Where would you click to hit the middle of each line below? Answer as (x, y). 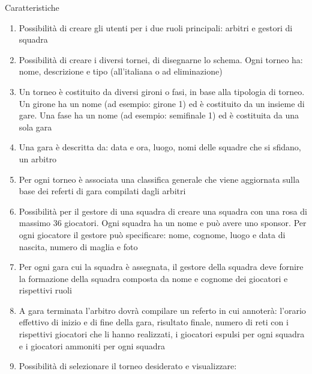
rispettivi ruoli (45, 290)
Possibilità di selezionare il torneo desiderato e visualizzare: (128, 366)
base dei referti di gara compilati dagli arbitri (102, 191)
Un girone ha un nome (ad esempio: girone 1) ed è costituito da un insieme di (162, 103)
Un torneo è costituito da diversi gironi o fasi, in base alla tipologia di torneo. (162, 91)
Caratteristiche (32, 7)
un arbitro (38, 158)
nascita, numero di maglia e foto (78, 246)
